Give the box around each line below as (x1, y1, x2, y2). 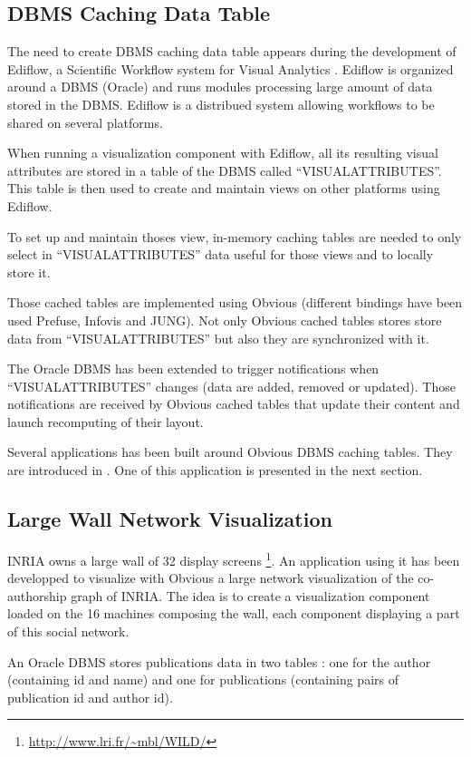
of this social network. (7, 621, 130, 640)
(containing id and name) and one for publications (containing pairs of (7, 670, 399, 689)
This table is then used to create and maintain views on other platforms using (7, 179, 440, 198)
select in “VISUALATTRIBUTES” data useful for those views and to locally (7, 245, 434, 264)
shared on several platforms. (7, 112, 163, 131)
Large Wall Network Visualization (7, 505, 332, 533)
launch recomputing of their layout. (7, 412, 204, 431)
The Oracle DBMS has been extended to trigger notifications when (7, 359, 380, 378)
